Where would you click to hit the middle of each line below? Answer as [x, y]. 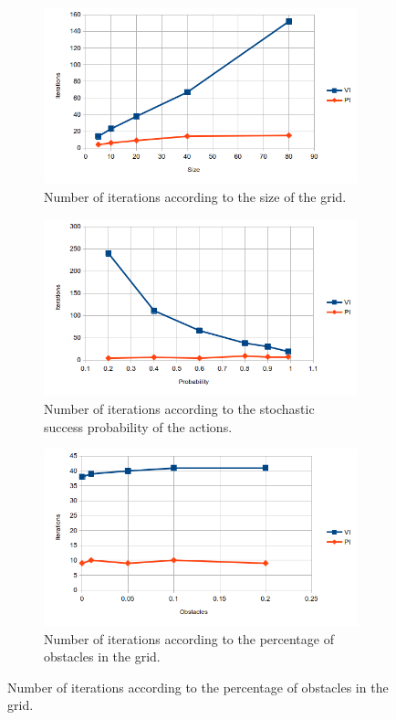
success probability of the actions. [138, 426]
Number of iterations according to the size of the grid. [195, 196]
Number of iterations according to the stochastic [179, 408]
